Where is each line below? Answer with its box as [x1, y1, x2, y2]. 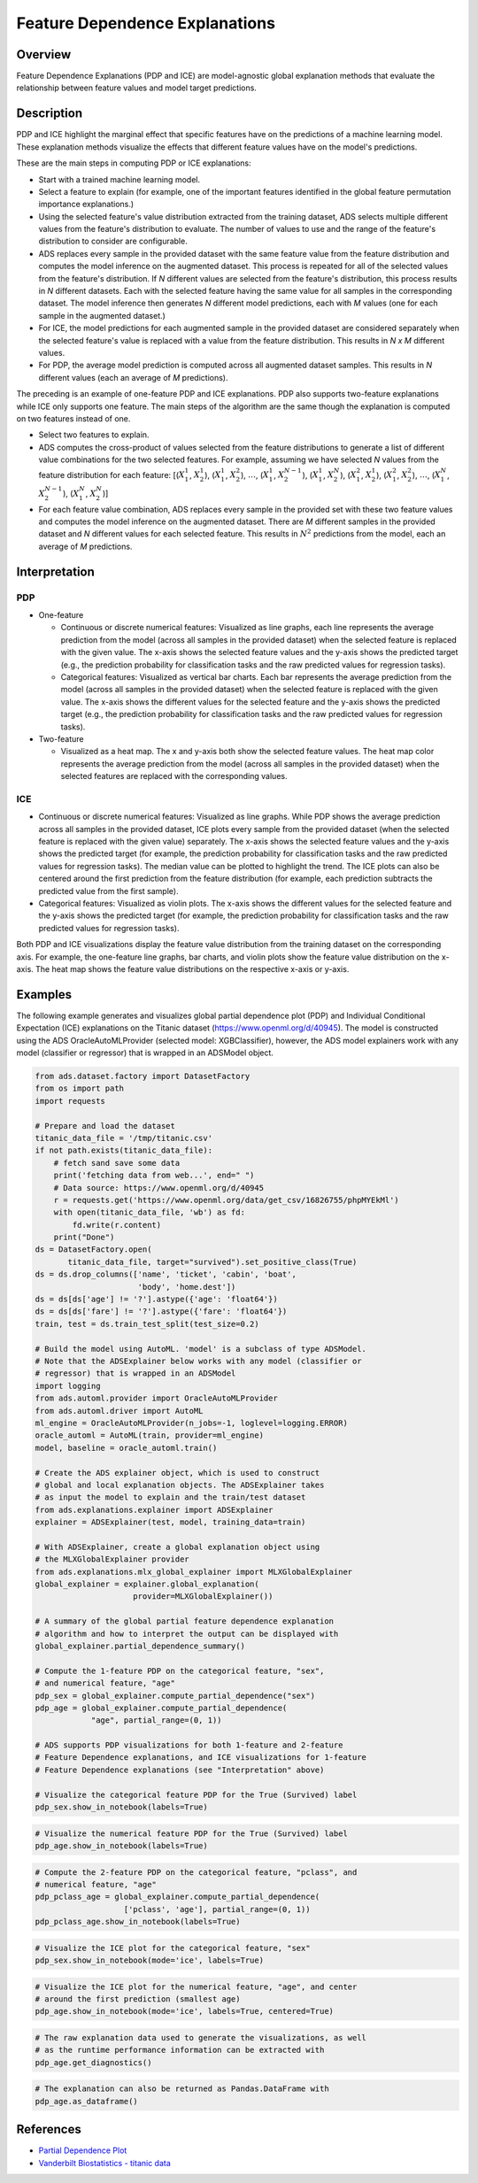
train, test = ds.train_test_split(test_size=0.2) [35, 1319, 260, 1329]
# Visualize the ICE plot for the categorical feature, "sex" [35, 1943, 311, 1953]
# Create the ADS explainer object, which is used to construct [35, 1468, 320, 1477]
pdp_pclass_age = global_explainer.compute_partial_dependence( [35, 1892, 320, 1902]
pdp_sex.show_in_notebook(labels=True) [35, 1802, 208, 1812]
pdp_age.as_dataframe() [35, 2096, 139, 2106]
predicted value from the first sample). [38, 885, 179, 896]
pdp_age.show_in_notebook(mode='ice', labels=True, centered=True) [35, 2006, 335, 2017]
